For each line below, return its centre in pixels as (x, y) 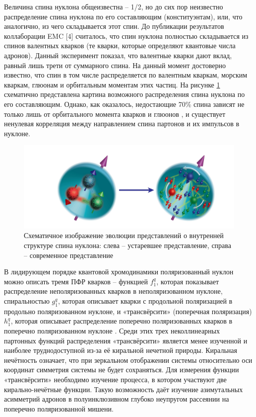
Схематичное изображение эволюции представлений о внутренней (124, 235)
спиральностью (27, 301)
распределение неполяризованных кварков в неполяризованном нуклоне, (113, 291)
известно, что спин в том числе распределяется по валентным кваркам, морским (126, 75)
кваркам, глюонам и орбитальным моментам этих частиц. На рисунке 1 (112, 84)
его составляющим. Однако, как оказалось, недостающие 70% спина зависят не (124, 104)
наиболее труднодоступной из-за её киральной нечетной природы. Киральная (121, 350)
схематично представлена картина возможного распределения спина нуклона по (125, 94)
